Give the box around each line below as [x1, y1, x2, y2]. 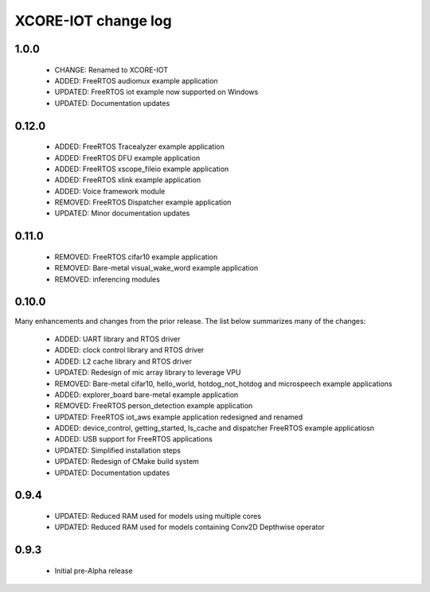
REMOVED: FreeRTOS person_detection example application [54, 401, 253, 411]
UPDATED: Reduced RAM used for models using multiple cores [54, 512, 262, 521]
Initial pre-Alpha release [54, 566, 133, 575]
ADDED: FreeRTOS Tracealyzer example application [54, 142, 225, 151]
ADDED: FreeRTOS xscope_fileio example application [54, 164, 229, 173]
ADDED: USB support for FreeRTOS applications [54, 434, 213, 444]
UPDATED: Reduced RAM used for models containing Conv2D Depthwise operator [54, 522, 326, 532]
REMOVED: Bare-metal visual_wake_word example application [54, 263, 259, 273]
